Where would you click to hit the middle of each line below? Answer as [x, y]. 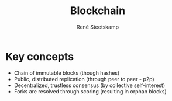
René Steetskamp [98, 27]
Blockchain [98, 11]
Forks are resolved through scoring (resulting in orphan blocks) [90, 91]
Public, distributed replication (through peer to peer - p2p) [84, 79]
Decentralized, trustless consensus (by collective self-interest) [89, 85]
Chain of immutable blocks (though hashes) [67, 73]
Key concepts [40, 56]
